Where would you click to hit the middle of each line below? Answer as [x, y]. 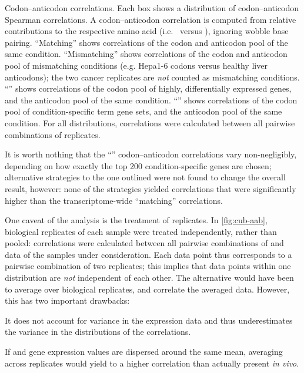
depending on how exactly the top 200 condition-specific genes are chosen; [138, 165]
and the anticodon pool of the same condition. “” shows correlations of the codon [151, 100]
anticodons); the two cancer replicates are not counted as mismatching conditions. [152, 77]
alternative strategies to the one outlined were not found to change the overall [145, 177]
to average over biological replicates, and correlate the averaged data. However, [147, 289]
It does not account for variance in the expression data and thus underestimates [149, 320]
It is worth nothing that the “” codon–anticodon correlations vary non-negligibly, [151, 154]
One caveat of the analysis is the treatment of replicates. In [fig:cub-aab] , [136, 220]
